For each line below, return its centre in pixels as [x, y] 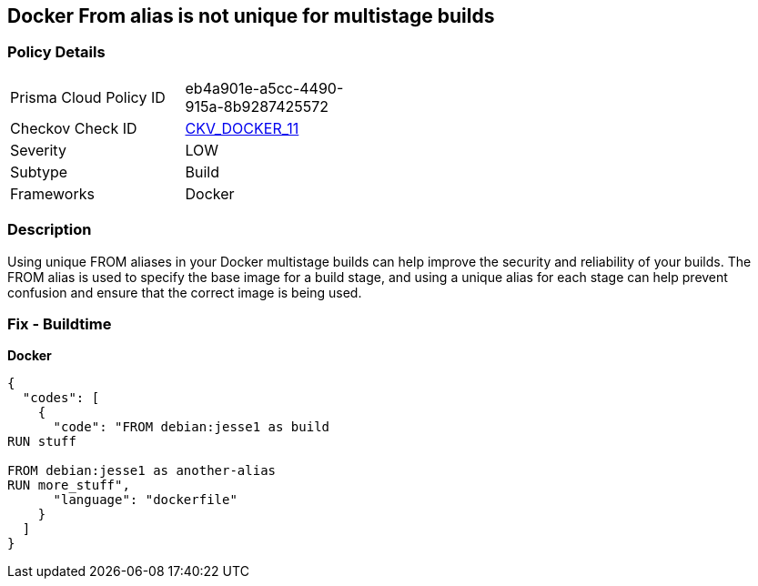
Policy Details [56, 52]
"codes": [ [61, 398]
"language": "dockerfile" [145, 500]
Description [50, 230]
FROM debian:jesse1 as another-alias [142, 471]
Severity [38, 150]
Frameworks [52, 193]
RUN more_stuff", [69, 485]
